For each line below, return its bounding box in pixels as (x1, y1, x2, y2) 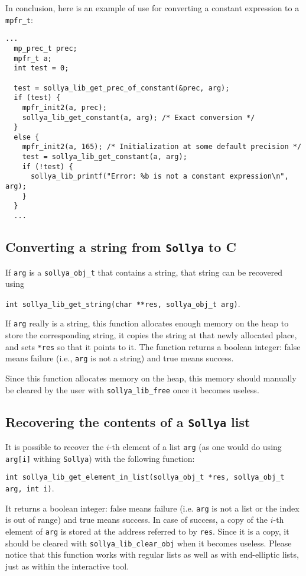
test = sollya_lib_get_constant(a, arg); (22, 153, 187, 161)
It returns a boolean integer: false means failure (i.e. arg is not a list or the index (5, 501, 300, 514)
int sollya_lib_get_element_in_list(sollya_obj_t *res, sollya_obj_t (5, 473, 285, 482)
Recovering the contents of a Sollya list (5, 412, 250, 431)
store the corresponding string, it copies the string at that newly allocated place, (5, 329, 297, 341)
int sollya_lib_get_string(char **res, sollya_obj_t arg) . (5, 297, 240, 309)
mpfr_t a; (14, 54, 52, 63)
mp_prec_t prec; (14, 44, 77, 53)
